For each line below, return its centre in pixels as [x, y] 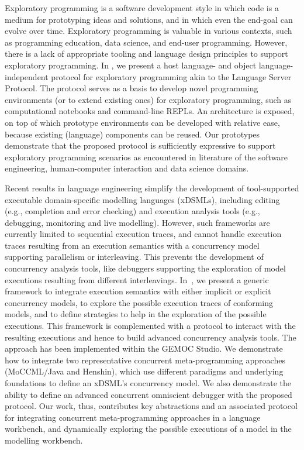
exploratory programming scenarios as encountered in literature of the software [146, 157]
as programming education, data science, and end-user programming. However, [146, 42]
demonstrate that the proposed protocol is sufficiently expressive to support [140, 145]
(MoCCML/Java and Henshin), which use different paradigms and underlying [144, 371]
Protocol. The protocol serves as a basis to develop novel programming [132, 88]
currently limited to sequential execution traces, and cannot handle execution [143, 234]
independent [27, 76]
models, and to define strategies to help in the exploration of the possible [136, 314]
